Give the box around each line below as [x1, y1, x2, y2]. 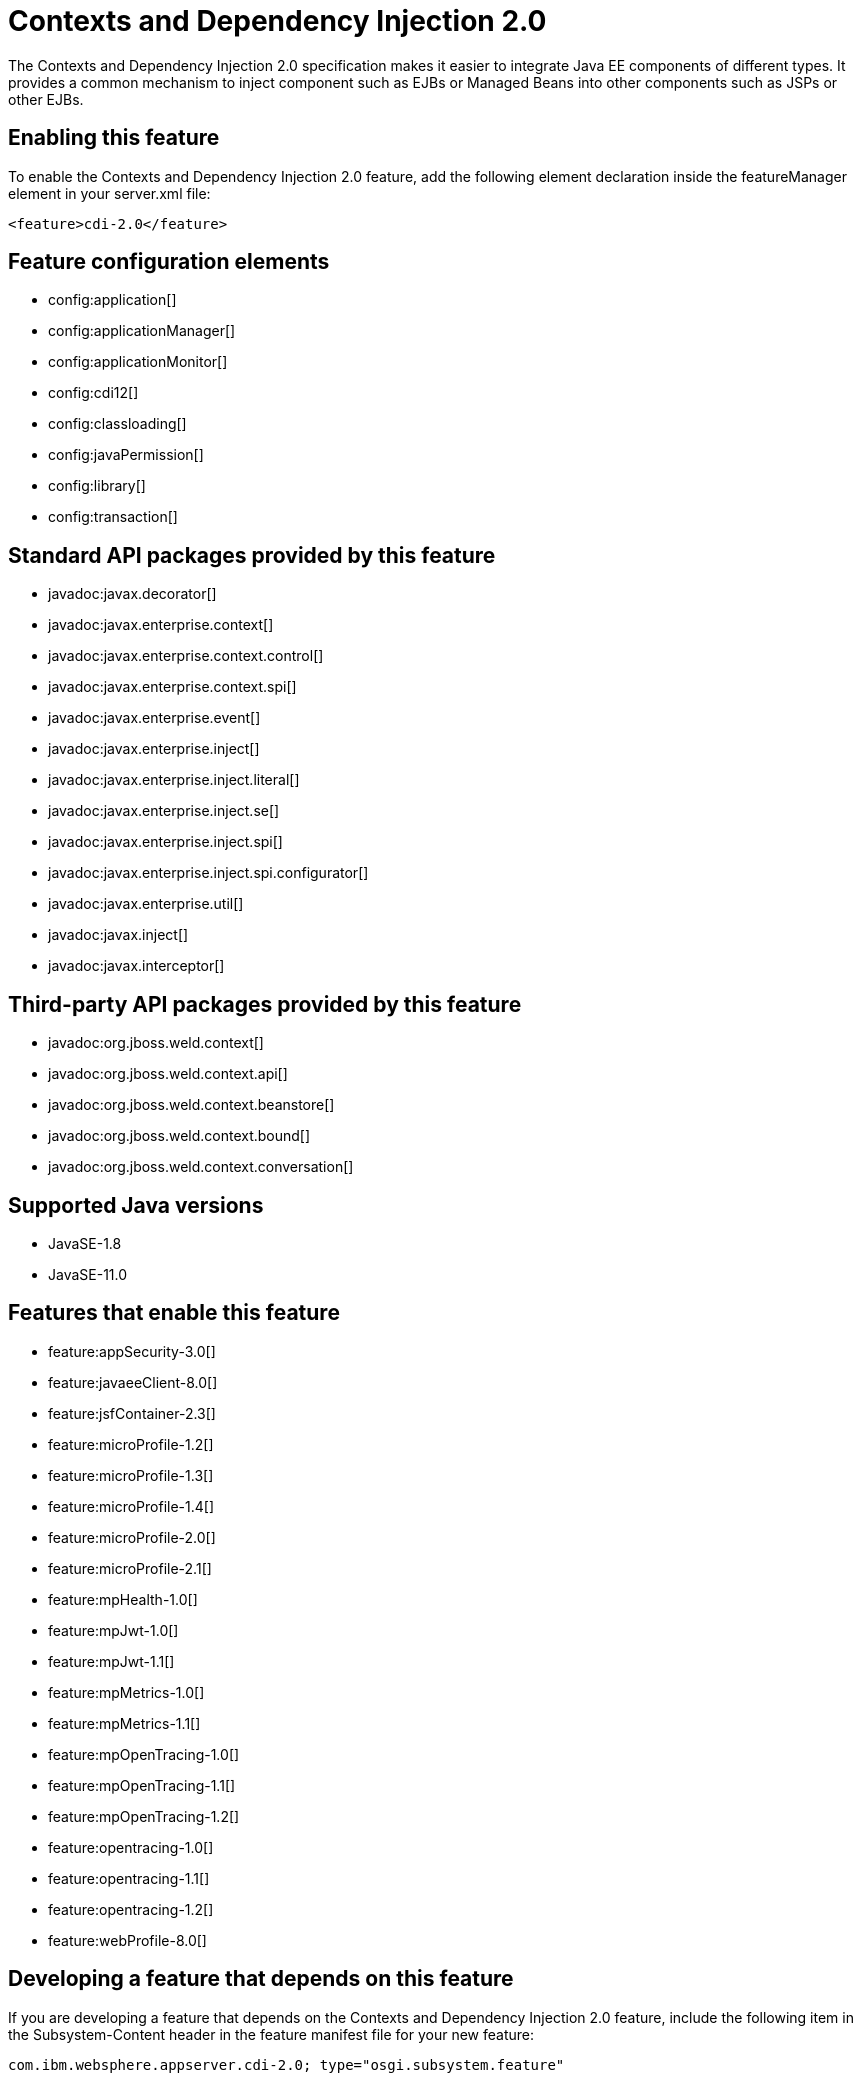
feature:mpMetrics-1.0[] [48, 1683, 205, 1701]
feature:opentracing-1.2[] [48, 1900, 214, 1918]
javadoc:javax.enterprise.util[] [48, 895, 244, 913]
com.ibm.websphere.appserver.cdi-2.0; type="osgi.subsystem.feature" [8, 2056, 565, 2073]
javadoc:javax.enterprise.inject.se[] [48, 802, 280, 820]
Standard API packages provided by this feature [8, 542, 496, 568]
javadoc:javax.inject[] [48, 926, 189, 944]
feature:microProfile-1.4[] [48, 1497, 215, 1515]
